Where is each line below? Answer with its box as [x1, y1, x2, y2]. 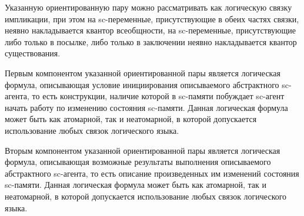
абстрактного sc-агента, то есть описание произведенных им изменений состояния [5, 167, 299, 179]
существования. [5, 47, 61, 59]
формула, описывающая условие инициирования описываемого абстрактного [5, 78, 279, 90]
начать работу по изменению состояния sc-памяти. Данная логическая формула [5, 101, 288, 113]
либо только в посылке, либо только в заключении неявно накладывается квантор [5, 35, 297, 48]
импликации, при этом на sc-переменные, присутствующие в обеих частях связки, [5, 12, 299, 25]
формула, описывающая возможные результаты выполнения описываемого [5, 156, 271, 168]
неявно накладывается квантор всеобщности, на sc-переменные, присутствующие [5, 24, 296, 36]
